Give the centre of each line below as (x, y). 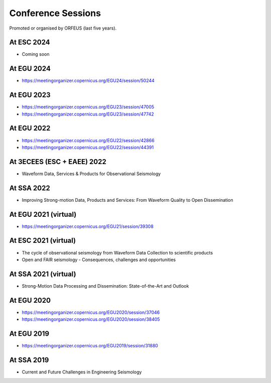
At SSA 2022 (30, 188)
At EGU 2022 (30, 128)
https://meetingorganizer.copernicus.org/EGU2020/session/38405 (91, 319)
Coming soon (36, 54)
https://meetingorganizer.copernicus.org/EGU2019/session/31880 (90, 346)
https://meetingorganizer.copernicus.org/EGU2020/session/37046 (91, 312)
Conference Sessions (55, 13)
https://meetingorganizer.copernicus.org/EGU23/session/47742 (88, 114)
